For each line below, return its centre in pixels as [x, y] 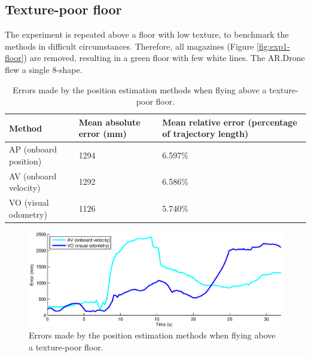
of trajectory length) [205, 134]
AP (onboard [33, 149]
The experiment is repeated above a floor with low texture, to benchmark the [147, 34]
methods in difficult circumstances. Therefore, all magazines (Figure [129, 46]
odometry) [28, 214]
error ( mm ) [103, 134]
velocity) [25, 187]
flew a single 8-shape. [44, 69]
